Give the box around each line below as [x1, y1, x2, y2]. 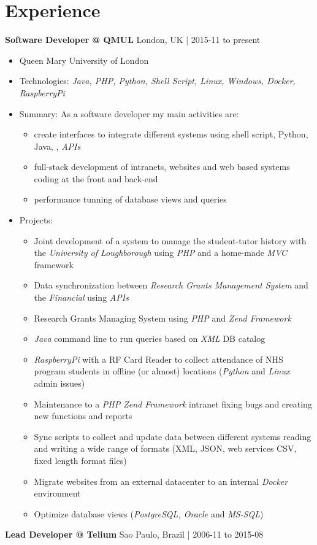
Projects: [19, 214, 53, 226]
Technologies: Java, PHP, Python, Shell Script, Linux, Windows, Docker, [19, 74, 296, 87]
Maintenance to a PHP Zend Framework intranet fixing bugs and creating [34, 397, 312, 410]
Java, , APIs [34, 139, 81, 152]
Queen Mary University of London [19, 53, 149, 66]
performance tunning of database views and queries [34, 193, 227, 206]
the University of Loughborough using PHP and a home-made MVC [34, 246, 288, 259]
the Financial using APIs [34, 291, 129, 304]
